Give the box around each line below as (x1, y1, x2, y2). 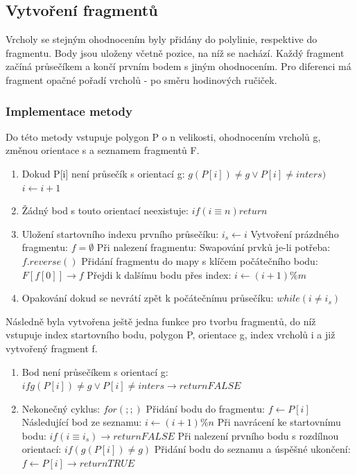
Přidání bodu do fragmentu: (146, 401, 265, 415)
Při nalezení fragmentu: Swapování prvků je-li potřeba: (96, 240, 331, 254)
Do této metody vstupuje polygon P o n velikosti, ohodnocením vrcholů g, (6, 129, 321, 144)
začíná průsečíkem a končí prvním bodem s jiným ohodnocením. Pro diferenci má (6, 59, 351, 74)
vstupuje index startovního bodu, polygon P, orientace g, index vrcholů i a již (6, 327, 336, 342)
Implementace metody (6, 102, 132, 119)
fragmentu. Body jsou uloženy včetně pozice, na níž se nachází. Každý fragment (6, 45, 345, 60)
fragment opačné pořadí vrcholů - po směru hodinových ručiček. (6, 72, 277, 87)
